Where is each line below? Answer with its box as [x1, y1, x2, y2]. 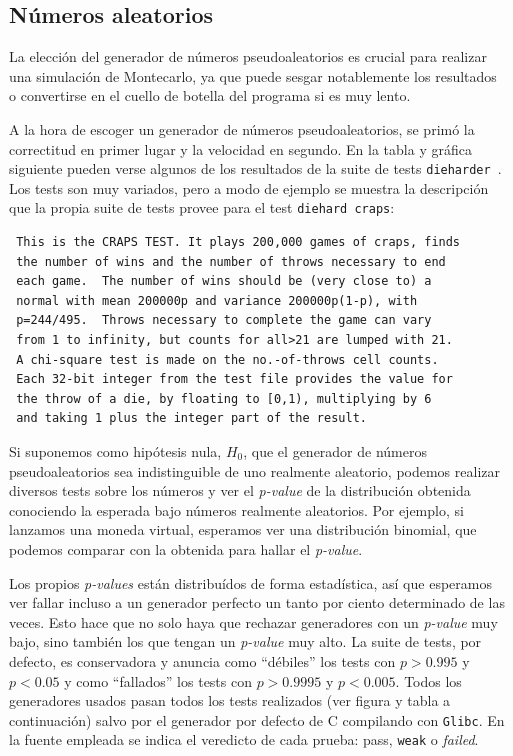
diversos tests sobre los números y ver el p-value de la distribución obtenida [9, 480, 471, 501]
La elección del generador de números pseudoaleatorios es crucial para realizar [9, 46, 487, 67]
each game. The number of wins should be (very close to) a [16, 274, 432, 289]
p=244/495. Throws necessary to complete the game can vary [16, 313, 432, 328]
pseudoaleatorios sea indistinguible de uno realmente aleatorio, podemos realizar [9, 460, 500, 481]
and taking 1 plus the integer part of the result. [16, 411, 367, 426]
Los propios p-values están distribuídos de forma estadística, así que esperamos [9, 572, 492, 593]
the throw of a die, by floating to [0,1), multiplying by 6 [16, 391, 432, 406]
